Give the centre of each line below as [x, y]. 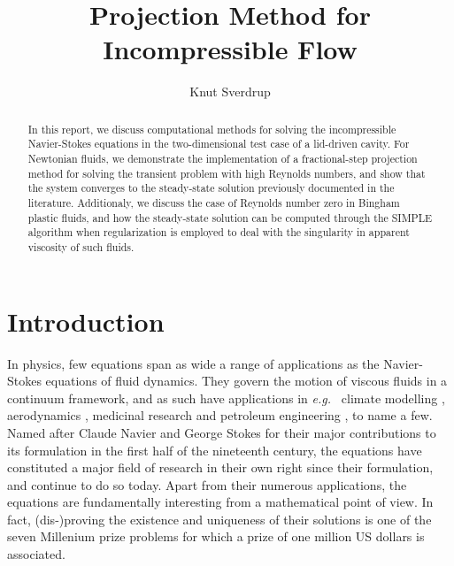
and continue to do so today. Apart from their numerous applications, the [207, 484]
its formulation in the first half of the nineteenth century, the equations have [215, 450]
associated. [36, 554]
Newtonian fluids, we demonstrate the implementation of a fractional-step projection [223, 159]
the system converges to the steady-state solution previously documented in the [211, 188]
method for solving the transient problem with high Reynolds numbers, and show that [227, 173]
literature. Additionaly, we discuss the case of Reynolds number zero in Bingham [214, 202]
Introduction [86, 321]
